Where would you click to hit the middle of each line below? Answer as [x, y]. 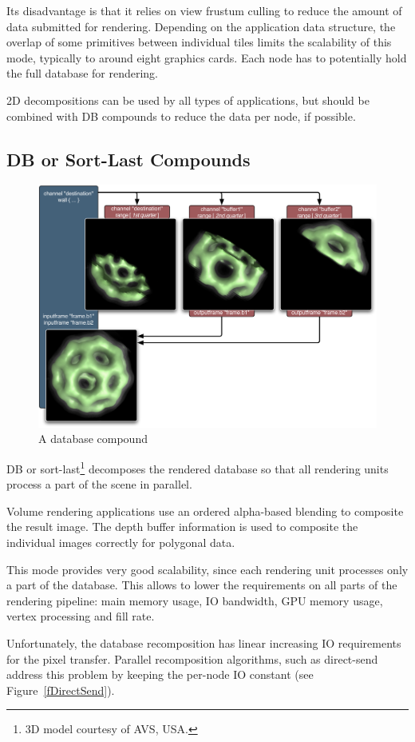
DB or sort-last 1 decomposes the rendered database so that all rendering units [198, 467]
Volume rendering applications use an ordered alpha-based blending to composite [205, 511]
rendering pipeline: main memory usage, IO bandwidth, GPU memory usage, [195, 600]
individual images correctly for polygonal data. [121, 543]
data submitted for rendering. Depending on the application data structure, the [201, 26]
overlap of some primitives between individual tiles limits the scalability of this [199, 42]
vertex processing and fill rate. [81, 616]
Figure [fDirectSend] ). [61, 690]
